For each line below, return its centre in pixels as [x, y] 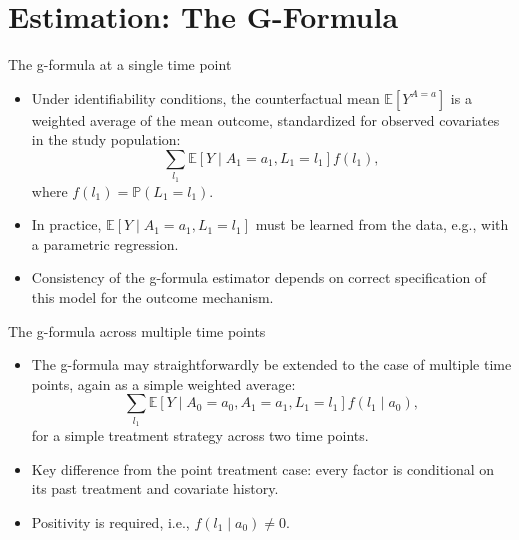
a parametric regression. [105, 243]
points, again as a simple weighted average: [163, 383]
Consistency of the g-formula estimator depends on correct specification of [259, 277]
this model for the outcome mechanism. [152, 297]
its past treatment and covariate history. [155, 488]
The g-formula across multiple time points [137, 330]
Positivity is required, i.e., [110, 521]
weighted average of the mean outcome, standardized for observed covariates [265, 119]
